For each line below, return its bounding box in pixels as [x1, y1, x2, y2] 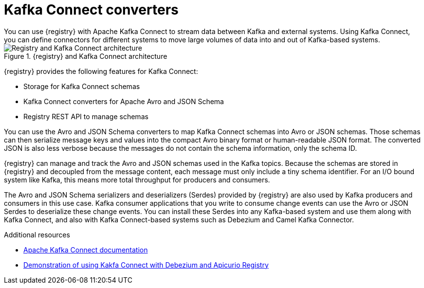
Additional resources [4, 230, 70, 239]
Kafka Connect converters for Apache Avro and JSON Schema [23, 97, 224, 106]
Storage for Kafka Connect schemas [23, 82, 140, 90]
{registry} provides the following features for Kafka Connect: [4, 67, 198, 75]
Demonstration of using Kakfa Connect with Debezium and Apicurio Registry [23, 260, 269, 269]
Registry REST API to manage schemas [23, 112, 148, 121]
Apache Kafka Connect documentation [23, 245, 148, 254]
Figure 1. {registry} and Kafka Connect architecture [4, 52, 167, 60]
